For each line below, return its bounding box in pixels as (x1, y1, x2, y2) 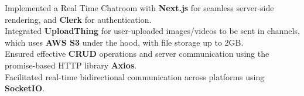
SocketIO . (5, 82, 45, 94)
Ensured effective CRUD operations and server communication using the (5, 47, 269, 60)
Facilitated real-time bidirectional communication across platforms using (5, 70, 265, 83)
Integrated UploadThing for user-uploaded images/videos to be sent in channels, (5, 25, 300, 37)
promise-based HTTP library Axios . (5, 59, 137, 71)
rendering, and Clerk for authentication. (5, 13, 152, 25)
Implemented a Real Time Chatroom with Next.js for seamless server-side (5, 2, 274, 13)
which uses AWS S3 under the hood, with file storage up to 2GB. (5, 36, 244, 48)
